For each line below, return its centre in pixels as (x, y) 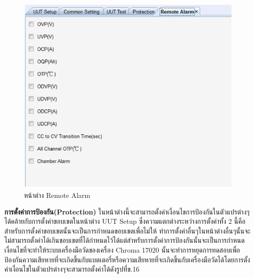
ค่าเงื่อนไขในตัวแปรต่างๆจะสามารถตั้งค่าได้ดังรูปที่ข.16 (72, 269)
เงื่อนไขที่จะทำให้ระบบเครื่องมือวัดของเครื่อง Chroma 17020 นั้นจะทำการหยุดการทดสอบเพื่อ (122, 249)
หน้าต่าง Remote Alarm (57, 195)
